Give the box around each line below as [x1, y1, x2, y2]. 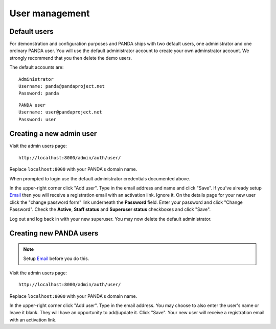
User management [9, 8, 90, 19]
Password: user [18, 116, 57, 122]
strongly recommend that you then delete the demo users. [9, 55, 132, 61]
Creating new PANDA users [9, 229, 99, 238]
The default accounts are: [9, 64, 64, 70]
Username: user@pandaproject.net [18, 109, 102, 115]
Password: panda [18, 90, 59, 97]
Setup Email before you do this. [23, 255, 89, 262]
